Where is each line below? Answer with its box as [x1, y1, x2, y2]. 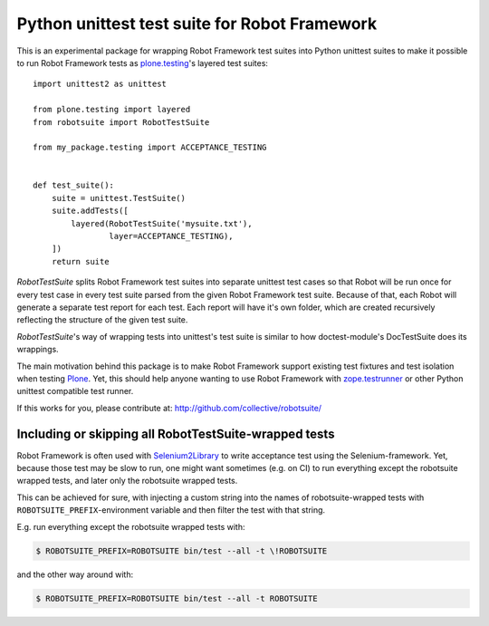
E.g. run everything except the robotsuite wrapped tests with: [16, 521, 245, 532]
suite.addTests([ [51, 206, 129, 217]
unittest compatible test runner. [16, 386, 134, 397]
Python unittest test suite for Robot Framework [16, 14, 378, 34]
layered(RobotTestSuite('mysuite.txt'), [71, 218, 253, 228]
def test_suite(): [33, 180, 115, 190]
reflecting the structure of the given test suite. [16, 314, 188, 325]
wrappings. [16, 344, 59, 355]
